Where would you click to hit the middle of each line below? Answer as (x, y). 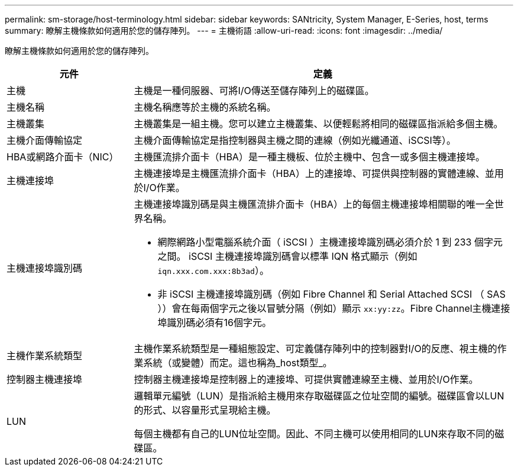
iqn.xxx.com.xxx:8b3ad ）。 (213, 270)
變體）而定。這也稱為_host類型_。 (257, 363)
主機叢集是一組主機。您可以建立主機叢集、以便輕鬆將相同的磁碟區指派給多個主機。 (318, 124)
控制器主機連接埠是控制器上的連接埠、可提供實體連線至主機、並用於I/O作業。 (306, 379)
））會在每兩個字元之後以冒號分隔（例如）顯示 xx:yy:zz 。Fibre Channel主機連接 (334, 308)
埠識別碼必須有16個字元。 (214, 322)
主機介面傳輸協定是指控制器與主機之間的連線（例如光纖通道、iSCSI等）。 (295, 140)
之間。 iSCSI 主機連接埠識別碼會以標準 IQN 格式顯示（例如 (287, 256)
